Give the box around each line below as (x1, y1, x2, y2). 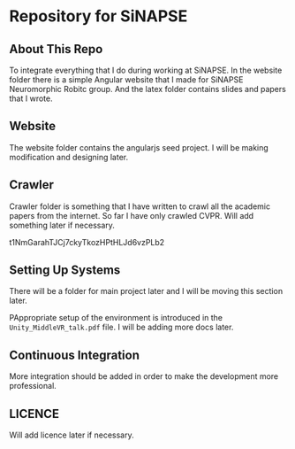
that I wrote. (9, 93, 53, 104)
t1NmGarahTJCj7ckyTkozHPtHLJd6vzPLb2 (9, 236, 165, 247)
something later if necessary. (9, 220, 115, 230)
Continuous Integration (9, 347, 140, 362)
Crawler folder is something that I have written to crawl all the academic (9, 201, 271, 212)
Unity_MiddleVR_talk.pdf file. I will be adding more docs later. (9, 321, 234, 333)
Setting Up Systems (9, 263, 121, 278)
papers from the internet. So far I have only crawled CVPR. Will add (9, 210, 254, 221)
